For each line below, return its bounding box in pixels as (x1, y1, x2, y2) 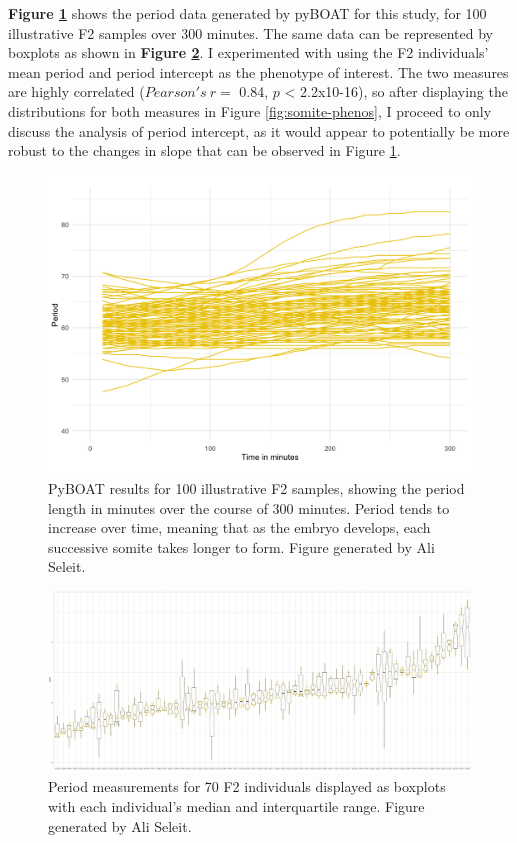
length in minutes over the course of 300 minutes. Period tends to (48, 497, 450, 518)
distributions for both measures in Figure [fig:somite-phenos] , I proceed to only (8, 100, 492, 121)
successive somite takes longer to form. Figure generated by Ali (48, 536, 435, 557)
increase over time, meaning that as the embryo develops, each (48, 517, 431, 538)
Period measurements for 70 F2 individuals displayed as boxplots (48, 776, 446, 797)
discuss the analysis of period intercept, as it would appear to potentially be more (8, 120, 510, 141)
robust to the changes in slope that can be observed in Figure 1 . (8, 140, 401, 161)
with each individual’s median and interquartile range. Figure (48, 795, 425, 816)
